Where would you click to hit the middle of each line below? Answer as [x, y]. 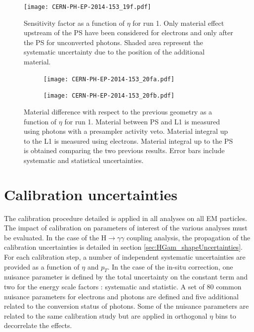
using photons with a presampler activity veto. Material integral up [126, 131]
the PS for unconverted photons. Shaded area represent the [113, 42]
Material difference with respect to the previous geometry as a [118, 111]
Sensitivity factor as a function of [74, 23]
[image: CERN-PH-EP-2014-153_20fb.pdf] [109, 96]
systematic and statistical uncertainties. [84, 160]
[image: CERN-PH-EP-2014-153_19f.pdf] [87, 7]
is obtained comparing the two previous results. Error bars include [124, 150]
